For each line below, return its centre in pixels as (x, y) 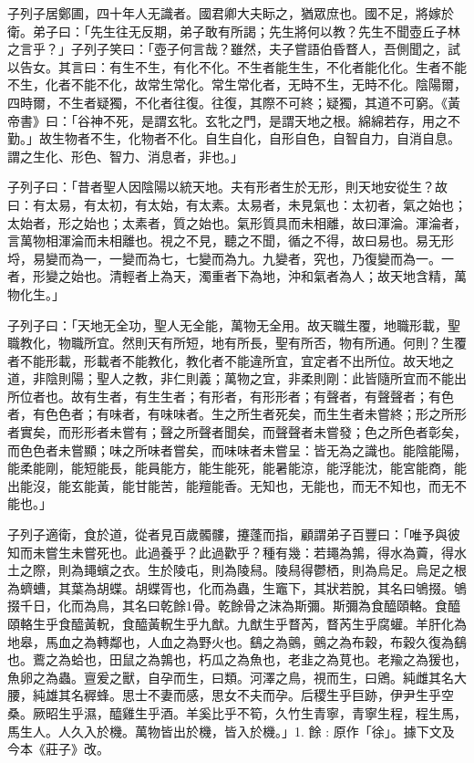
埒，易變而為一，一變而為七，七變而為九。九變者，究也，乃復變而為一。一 (231, 258)
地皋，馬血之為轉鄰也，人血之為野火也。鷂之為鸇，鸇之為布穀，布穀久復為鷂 (237, 641)
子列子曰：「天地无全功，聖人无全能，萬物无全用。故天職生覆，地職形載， (227, 324)
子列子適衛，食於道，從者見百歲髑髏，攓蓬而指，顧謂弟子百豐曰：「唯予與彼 (234, 534)
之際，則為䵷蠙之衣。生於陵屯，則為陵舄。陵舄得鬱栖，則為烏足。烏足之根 (243, 570)
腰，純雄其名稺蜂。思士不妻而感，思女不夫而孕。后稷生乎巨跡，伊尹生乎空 (231, 695)
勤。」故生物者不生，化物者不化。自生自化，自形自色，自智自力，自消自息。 (234, 138)
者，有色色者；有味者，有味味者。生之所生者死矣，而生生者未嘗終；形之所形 (237, 414)
